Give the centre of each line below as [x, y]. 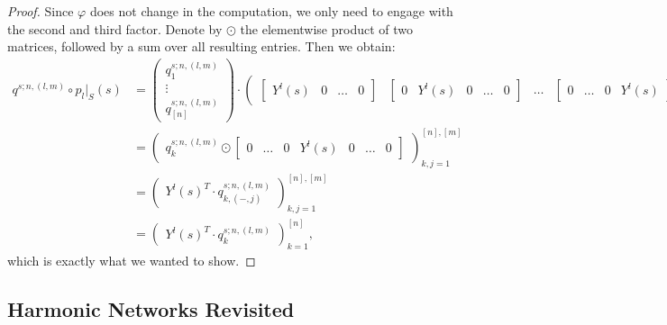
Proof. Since [41, 11]
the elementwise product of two [327, 28]
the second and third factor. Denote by [115, 28]
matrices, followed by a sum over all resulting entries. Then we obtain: [201, 46]
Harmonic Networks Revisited [151, 309]
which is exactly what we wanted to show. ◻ [132, 261]
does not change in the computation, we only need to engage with [271, 11]
